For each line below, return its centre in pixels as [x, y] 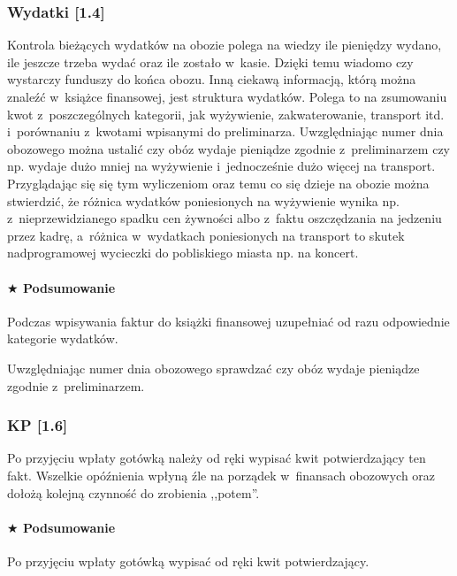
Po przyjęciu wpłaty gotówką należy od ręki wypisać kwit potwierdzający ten [217, 458]
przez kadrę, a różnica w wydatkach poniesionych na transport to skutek [206, 235]
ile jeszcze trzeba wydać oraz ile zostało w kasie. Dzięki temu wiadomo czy [210, 61]
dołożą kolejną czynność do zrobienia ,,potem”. [133, 492]
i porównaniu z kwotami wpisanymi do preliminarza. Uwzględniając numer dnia [225, 131]
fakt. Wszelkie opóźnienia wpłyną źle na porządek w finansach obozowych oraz [221, 475]
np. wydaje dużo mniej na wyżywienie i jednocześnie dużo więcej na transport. [221, 166]
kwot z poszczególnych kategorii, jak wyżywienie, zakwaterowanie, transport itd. [226, 114]
